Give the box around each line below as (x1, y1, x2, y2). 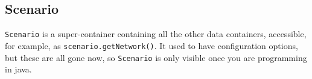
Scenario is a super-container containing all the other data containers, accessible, (5, 28, 307, 40)
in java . (5, 63, 32, 75)
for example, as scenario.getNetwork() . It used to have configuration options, (5, 39, 298, 51)
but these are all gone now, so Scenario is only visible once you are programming (5, 51, 307, 63)
